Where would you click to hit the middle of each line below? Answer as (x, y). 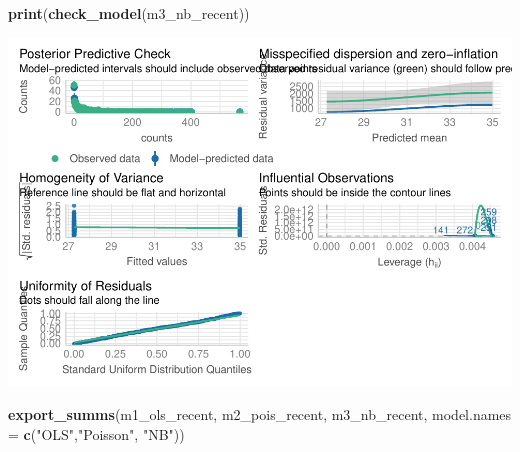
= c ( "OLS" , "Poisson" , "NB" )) (96, 433)
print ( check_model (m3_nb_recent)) (129, 13)
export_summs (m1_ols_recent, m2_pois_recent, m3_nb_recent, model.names (260, 414)
